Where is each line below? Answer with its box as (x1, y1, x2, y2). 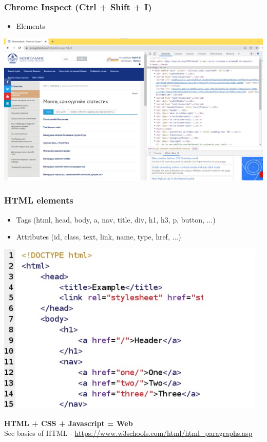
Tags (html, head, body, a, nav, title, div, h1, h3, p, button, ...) (16, 214, 216, 225)
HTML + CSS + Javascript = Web (4, 417, 133, 428)
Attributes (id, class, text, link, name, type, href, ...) (16, 231, 181, 242)
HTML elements (4, 194, 73, 207)
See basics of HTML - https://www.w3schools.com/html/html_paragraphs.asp (4, 428, 253, 438)
